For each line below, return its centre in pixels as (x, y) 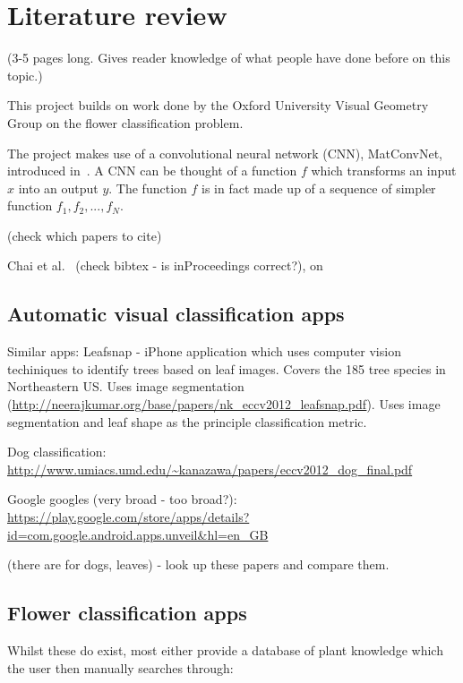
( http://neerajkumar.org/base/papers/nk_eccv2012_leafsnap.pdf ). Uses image (224, 404)
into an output (58, 188)
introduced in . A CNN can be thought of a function (152, 171)
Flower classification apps (127, 613)
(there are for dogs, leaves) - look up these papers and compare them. (198, 564)
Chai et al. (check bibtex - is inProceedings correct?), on (165, 265)
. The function (148, 188)
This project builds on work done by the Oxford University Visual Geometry (218, 105)
